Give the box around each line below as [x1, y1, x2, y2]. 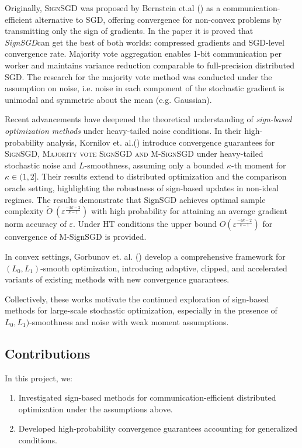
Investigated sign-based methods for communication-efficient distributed [18, 391, 276, 404]
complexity [5, 205, 44, 217]
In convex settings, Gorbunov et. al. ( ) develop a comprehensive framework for [5, 250, 286, 262]
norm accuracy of [5, 218, 67, 230]
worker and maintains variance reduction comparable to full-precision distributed [5, 58, 294, 71]
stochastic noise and [5, 158, 77, 171]
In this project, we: [5, 371, 73, 384]
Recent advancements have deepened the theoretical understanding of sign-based [5, 113, 292, 125]
